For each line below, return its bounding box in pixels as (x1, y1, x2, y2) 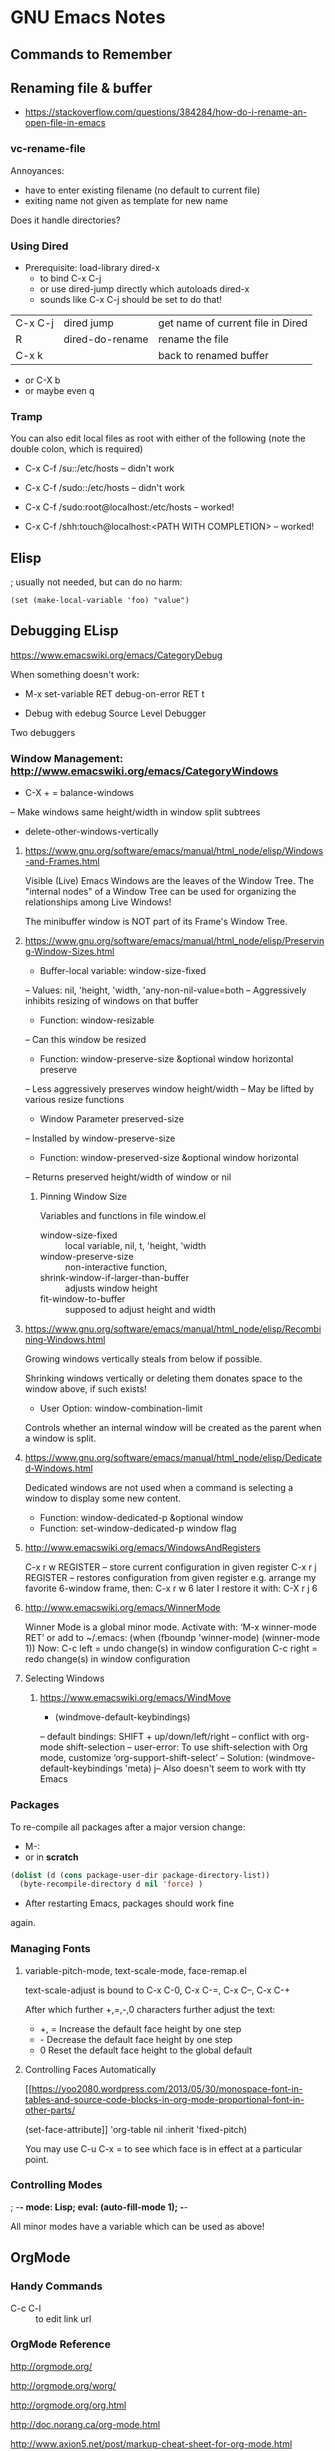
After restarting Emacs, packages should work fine (24, 1897, 235, 1910)
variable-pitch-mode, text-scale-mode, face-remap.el (24, 1964, 247, 1976)
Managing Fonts (10, 1942, 91, 1956)
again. (10, 1917, 37, 1929)
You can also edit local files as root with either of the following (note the (10, 432, 306, 445)
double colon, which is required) (10, 443, 144, 455)
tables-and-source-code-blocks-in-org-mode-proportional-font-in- (24, 2093, 305, 2105)
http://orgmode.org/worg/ (10, 2379, 117, 2391)
